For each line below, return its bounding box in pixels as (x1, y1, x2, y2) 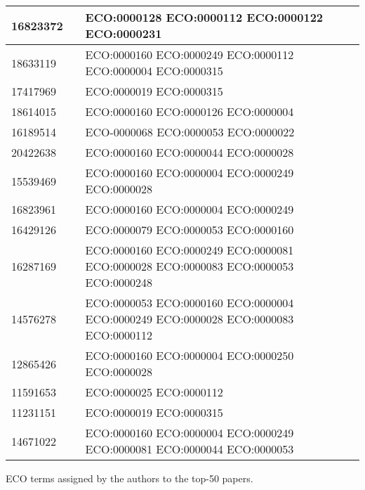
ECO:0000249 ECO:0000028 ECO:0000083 (85, 311, 294, 327)
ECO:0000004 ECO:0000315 (85, 63, 223, 79)
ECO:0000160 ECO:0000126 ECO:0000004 (85, 103, 294, 120)
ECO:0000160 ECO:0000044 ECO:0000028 (85, 144, 294, 160)
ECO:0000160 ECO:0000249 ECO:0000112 (85, 46, 294, 63)
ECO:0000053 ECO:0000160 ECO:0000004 (85, 295, 294, 311)
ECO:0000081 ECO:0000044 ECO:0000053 (85, 441, 294, 457)
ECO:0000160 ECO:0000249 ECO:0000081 (85, 242, 294, 258)
